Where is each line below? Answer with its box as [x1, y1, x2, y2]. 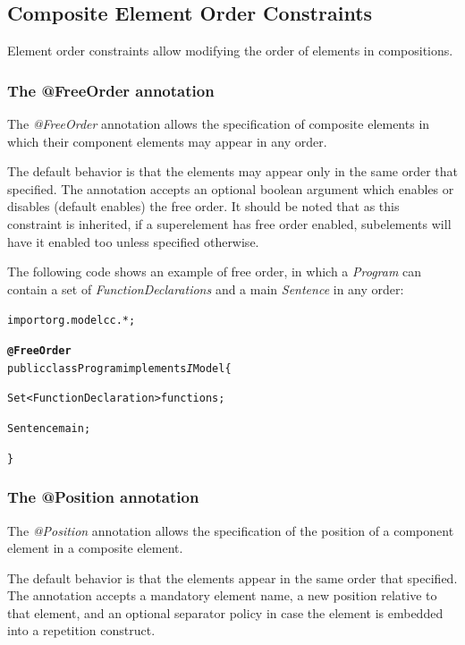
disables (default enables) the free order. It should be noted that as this [7, 197, 400, 216]
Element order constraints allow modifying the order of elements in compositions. [7, 41, 453, 60]
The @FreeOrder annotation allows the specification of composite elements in [7, 115, 430, 133]
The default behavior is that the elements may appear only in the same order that [7, 162, 458, 181]
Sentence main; [7, 421, 91, 435]
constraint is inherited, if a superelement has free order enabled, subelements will [7, 214, 452, 233]
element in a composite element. [7, 539, 183, 557]
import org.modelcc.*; [7, 314, 136, 327]
